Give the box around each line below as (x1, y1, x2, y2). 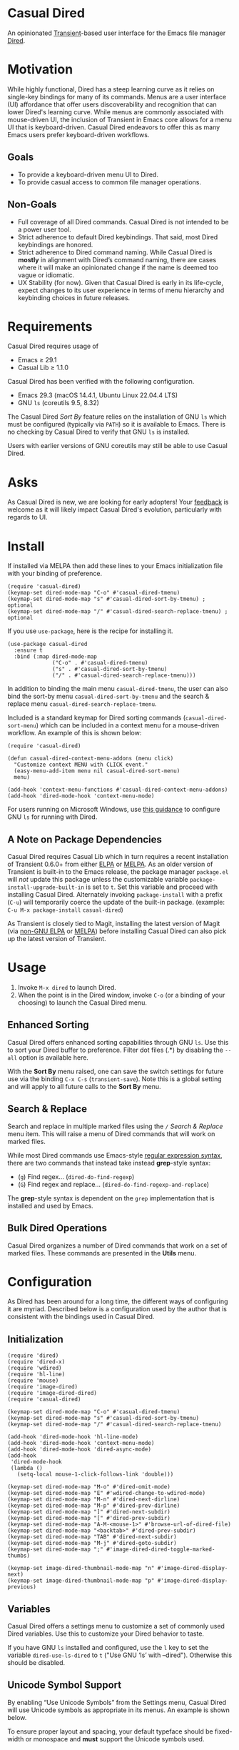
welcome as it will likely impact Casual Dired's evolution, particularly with (7, 505, 223, 514)
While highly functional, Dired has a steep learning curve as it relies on (7, 84, 215, 94)
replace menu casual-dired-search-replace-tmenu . (7, 700, 157, 708)
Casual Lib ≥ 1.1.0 (17, 363, 69, 372)
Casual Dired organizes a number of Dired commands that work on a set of (7, 1241, 228, 1250)
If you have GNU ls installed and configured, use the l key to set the (7, 1644, 209, 1652)
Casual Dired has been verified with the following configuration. (7, 377, 195, 386)
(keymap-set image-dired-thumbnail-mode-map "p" (7, 1577, 155, 1584)
